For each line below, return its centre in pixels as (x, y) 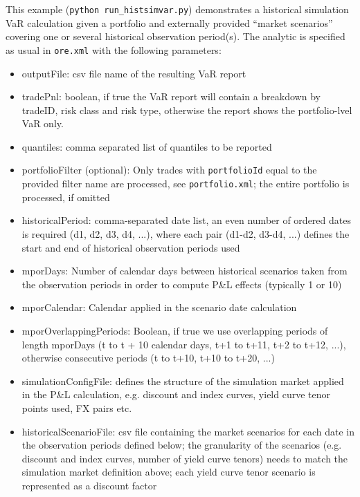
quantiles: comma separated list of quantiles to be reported (147, 146)
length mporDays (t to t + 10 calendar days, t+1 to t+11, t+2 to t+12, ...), (184, 344)
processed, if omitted (66, 197)
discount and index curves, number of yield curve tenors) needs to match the (185, 458)
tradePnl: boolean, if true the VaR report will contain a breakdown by (171, 96)
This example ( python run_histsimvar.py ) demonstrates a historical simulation (177, 9)
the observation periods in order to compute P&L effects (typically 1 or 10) (182, 284)
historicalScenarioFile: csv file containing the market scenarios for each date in (188, 431)
